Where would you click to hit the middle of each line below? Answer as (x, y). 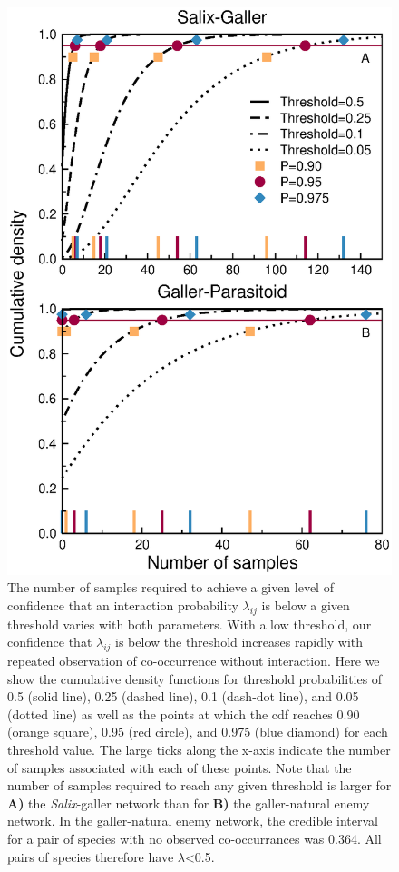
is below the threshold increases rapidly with (239, 642)
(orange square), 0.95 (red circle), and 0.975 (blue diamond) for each (198, 732)
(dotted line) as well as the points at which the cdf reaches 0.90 (184, 713)
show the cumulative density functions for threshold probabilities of (195, 678)
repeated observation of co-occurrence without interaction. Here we (194, 661)
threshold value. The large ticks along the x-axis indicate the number (199, 750)
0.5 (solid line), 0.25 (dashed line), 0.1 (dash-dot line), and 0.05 (183, 696)
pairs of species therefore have (91, 856)
